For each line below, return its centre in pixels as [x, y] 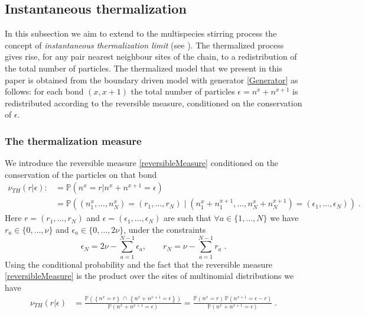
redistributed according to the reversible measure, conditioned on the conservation [154, 103]
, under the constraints [165, 230]
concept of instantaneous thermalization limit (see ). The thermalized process [144, 45]
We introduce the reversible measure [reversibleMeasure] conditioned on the [141, 163]
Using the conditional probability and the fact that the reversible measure [139, 264]
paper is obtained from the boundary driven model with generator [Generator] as [151, 79]
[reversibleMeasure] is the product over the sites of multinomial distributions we [149, 276]
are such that [188, 218]
